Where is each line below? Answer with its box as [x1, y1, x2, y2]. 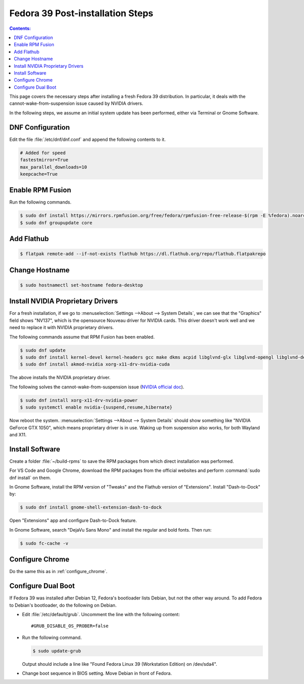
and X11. [9, 431, 27, 437]
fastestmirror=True [20, 157, 68, 163]
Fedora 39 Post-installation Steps [9, 8, 154, 19]
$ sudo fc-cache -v [20, 540, 68, 546]
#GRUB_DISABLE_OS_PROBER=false [31, 623, 109, 629]
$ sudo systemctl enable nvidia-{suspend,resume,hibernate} [20, 405, 173, 410]
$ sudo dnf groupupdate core [20, 220, 93, 225]
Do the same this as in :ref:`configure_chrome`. [9, 569, 107, 575]
